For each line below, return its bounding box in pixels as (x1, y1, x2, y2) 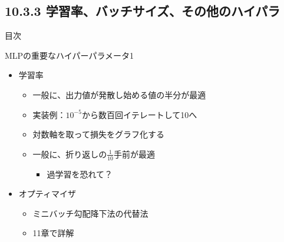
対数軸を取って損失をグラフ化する (32, 128, 164, 140)
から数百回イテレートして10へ (81, 108, 197, 120)
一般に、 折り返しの (32, 147, 107, 160)
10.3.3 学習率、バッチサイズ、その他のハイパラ (5, 2, 280, 20)
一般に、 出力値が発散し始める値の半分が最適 (32, 88, 206, 100)
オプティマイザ (18, 187, 76, 200)
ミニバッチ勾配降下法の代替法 (32, 207, 148, 219)
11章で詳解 (32, 227, 74, 239)
